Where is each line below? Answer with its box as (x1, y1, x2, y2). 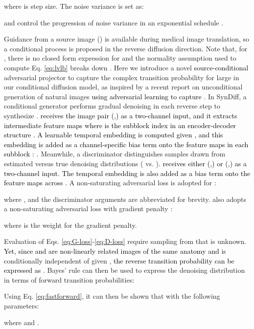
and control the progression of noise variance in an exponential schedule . (4, 17, 224, 27)
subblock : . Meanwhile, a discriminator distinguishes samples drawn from (4, 149, 226, 159)
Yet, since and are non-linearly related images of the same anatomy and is (4, 246, 226, 256)
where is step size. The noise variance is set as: (4, 1, 144, 11)
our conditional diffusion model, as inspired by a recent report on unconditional (4, 82, 243, 92)
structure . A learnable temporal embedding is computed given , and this (4, 130, 223, 140)
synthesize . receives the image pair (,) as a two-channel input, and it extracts (4, 110, 237, 120)
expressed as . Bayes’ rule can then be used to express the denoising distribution (4, 265, 245, 275)
